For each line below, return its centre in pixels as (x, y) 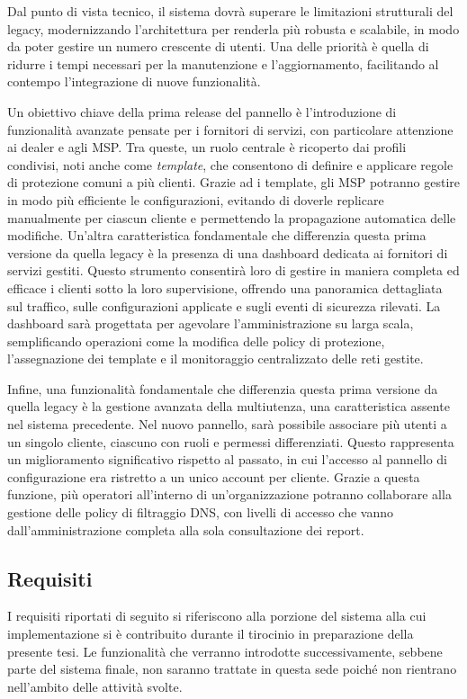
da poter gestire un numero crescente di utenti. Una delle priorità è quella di (218, 46)
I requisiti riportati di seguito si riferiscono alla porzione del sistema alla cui (217, 616)
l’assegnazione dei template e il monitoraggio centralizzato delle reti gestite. (216, 358)
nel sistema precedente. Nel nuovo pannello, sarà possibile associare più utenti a (227, 424)
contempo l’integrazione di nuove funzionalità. (134, 81)
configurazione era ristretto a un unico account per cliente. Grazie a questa (214, 476)
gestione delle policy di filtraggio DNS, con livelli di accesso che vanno (201, 512)
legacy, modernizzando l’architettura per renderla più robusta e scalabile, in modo (233, 28)
